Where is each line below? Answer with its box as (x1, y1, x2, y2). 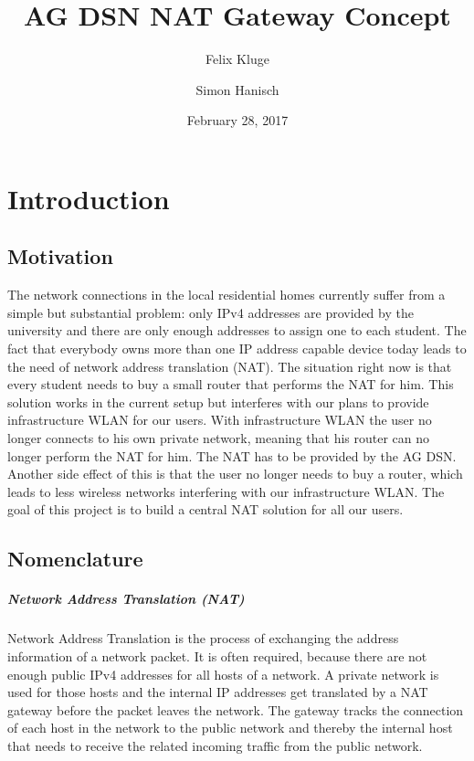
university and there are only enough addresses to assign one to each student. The (7, 321, 467, 340)
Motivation (7, 242, 113, 270)
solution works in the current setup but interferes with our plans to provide (7, 392, 429, 411)
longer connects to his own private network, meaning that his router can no (7, 428, 430, 448)
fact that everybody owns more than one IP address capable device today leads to (7, 339, 467, 358)
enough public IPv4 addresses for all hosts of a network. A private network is (7, 664, 439, 683)
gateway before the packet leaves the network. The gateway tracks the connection (7, 700, 464, 719)
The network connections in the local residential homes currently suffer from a (7, 285, 446, 304)
